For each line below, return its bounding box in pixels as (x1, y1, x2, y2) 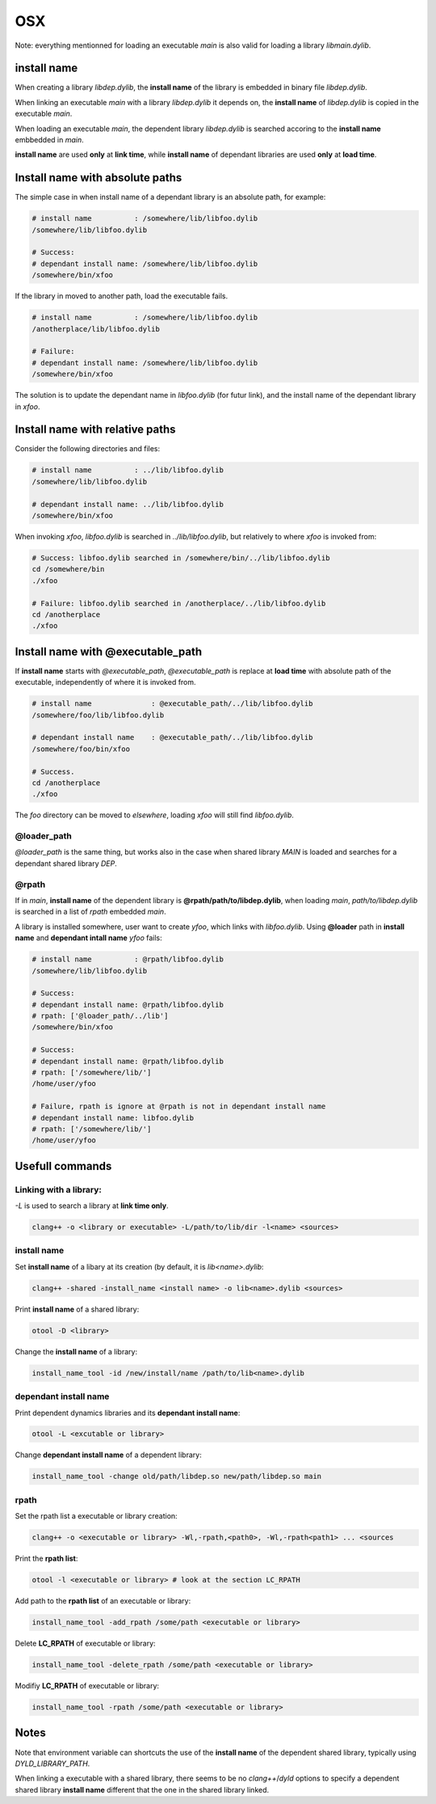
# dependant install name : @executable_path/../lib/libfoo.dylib (31, 733, 313, 742)
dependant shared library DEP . (15, 858, 117, 868)
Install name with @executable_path (15, 644, 203, 658)
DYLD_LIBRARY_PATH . (15, 1759, 90, 1768)
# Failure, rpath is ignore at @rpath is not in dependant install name (31, 1102, 326, 1111)
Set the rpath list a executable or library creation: (15, 1511, 178, 1521)
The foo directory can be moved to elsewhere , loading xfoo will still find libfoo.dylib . (15, 810, 295, 820)
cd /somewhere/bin (31, 564, 105, 574)
